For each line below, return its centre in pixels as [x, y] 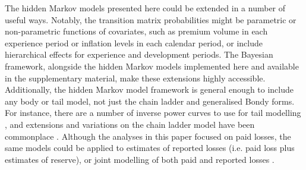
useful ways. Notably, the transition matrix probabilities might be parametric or [151, 19]
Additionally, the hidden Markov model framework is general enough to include [149, 89]
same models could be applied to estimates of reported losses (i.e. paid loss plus [150, 148]
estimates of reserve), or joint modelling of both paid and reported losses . [140, 159]
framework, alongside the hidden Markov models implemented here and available [152, 66]
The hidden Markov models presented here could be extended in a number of [145, 8]
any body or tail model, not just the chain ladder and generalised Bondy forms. [150, 101]
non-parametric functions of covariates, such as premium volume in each [136, 31]
